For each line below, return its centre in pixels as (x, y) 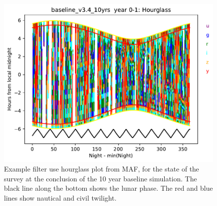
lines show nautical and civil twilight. (60, 198)
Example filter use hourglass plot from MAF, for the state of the (102, 169)
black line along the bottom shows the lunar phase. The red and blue (108, 188)
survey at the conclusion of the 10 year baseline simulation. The (101, 178)
